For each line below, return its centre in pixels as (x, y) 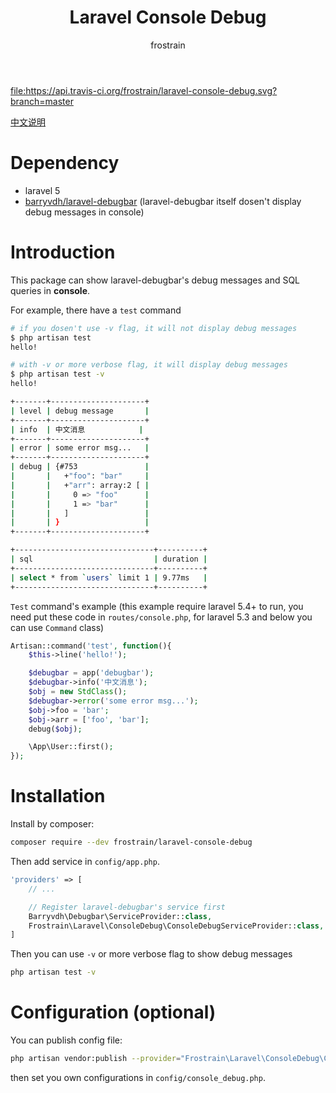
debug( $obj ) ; (55, 729)
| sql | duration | (109, 559)
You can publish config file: (66, 1040)
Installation (58, 796)
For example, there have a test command (96, 310)
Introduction (63, 252)
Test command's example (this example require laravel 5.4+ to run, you (157, 606)
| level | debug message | (80, 411)
